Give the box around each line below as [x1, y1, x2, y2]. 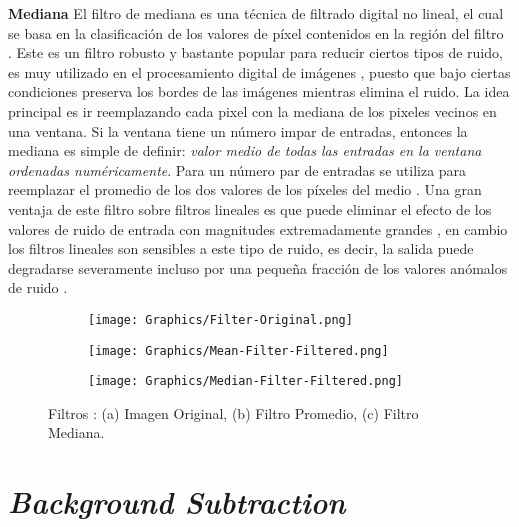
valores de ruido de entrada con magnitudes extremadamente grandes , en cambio [8, 218, 508, 239]
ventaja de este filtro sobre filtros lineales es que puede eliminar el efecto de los [8, 198, 492, 219]
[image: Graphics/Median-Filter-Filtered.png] [88, 374, 403, 389]
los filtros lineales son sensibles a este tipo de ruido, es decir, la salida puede [8, 238, 474, 259]
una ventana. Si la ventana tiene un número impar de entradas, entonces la [8, 120, 468, 141]
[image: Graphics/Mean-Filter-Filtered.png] [88, 343, 389, 358]
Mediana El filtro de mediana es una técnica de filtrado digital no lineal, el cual [8, 3, 504, 23]
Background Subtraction [8, 481, 346, 523]
